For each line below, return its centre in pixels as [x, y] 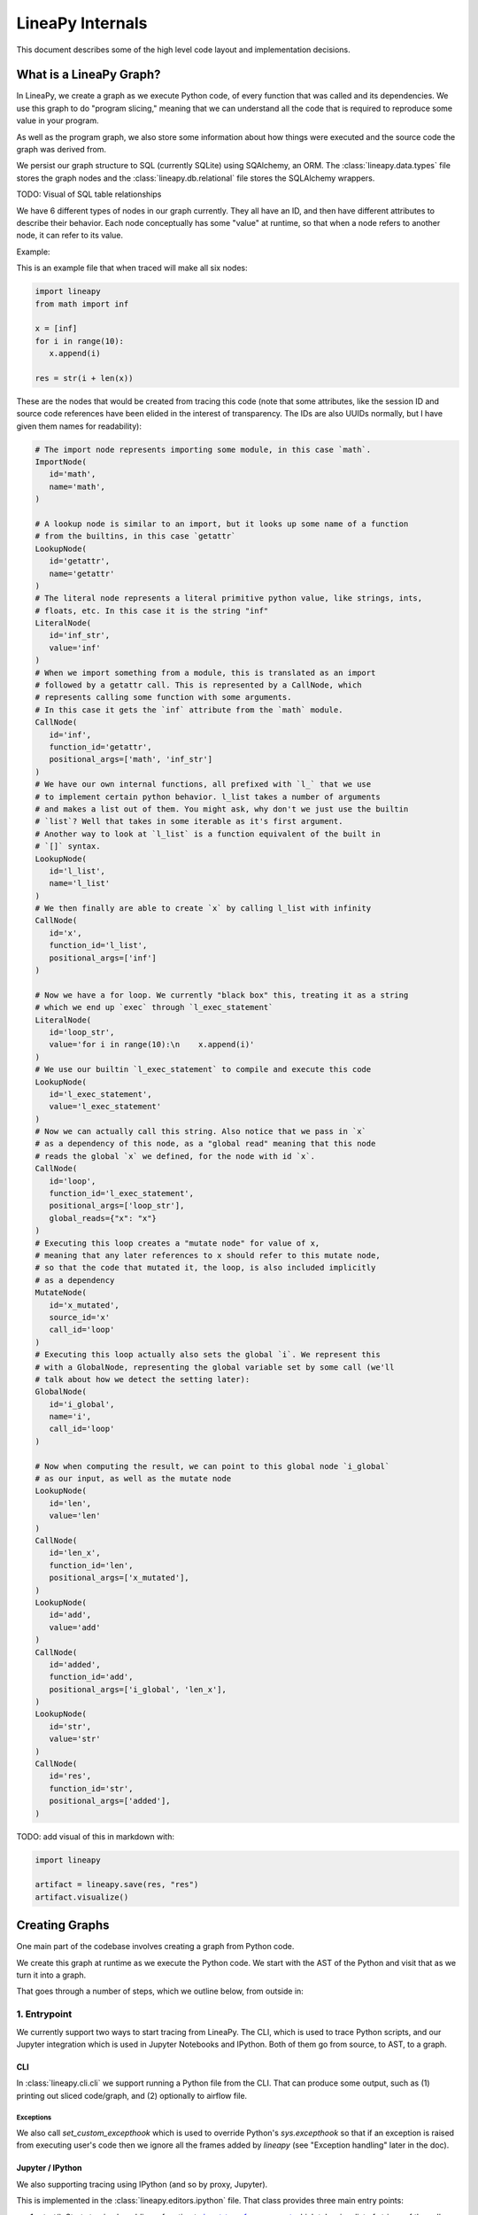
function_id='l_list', [98, 945]
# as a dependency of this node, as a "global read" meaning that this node [205, 1144]
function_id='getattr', [100, 747]
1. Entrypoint [44, 2014]
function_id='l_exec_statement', [122, 1193]
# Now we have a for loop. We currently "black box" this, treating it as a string [222, 995]
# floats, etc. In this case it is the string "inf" [152, 610]
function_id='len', [91, 1565]
